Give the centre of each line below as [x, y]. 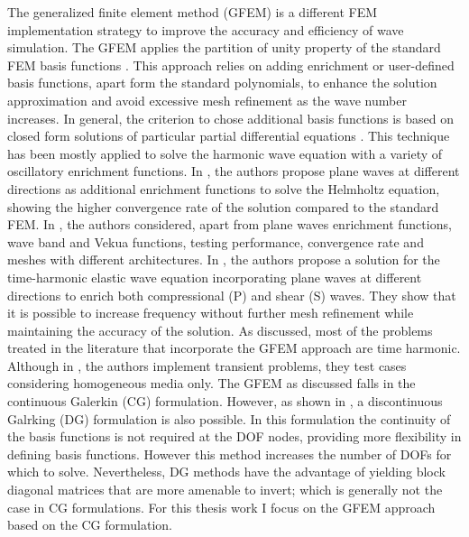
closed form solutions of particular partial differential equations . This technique [229, 136]
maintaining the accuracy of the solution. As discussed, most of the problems [220, 330]
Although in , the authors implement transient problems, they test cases [207, 365]
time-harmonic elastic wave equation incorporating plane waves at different [215, 277]
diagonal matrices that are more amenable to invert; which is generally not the [225, 490]
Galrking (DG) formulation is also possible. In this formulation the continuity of [229, 418]
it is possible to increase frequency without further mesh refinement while [211, 313]
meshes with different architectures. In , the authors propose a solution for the [224, 259]
